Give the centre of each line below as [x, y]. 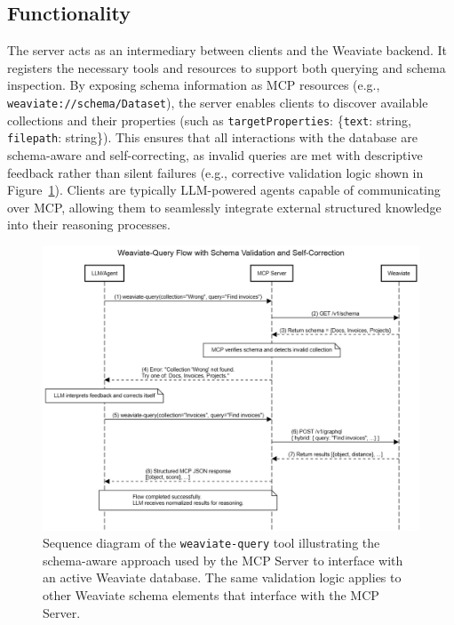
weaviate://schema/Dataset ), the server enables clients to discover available [218, 102]
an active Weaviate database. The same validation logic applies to [222, 577]
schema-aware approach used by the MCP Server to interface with [223, 560]
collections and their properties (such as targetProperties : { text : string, [209, 120]
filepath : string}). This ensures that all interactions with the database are [212, 137]
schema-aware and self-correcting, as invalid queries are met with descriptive [215, 154]
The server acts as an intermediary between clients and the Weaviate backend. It [227, 50]
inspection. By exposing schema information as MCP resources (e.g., [194, 85]
